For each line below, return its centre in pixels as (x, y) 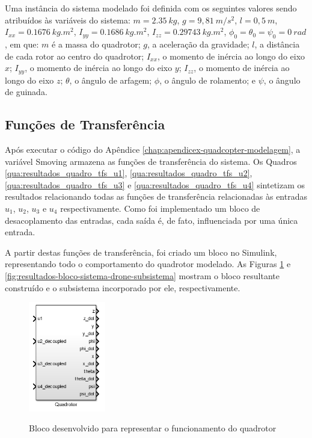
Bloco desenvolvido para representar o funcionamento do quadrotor (153, 428)
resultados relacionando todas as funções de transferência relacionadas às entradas (156, 196)
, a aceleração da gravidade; (198, 44)
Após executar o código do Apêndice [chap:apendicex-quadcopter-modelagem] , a (153, 150)
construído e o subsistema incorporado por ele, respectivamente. (123, 287)
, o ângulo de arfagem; (111, 80)
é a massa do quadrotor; (96, 44)
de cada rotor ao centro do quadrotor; (75, 56)
